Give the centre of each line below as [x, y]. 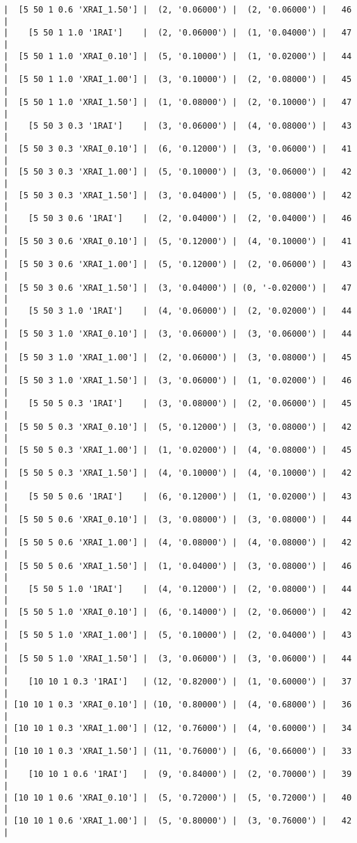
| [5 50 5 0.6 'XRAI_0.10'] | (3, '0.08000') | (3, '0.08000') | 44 [178, 519]
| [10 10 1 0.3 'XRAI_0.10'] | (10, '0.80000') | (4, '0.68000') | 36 [178, 705]
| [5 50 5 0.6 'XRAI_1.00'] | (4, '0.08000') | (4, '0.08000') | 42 [178, 543]
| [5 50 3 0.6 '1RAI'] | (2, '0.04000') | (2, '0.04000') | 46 [178, 218]
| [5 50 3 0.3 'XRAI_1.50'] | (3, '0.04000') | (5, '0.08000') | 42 [178, 195]
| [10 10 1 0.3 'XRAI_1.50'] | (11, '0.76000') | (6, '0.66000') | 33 [178, 751]
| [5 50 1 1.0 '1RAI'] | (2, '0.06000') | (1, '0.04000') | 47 [178, 33]
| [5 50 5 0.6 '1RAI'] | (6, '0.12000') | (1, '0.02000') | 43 [178, 496]
